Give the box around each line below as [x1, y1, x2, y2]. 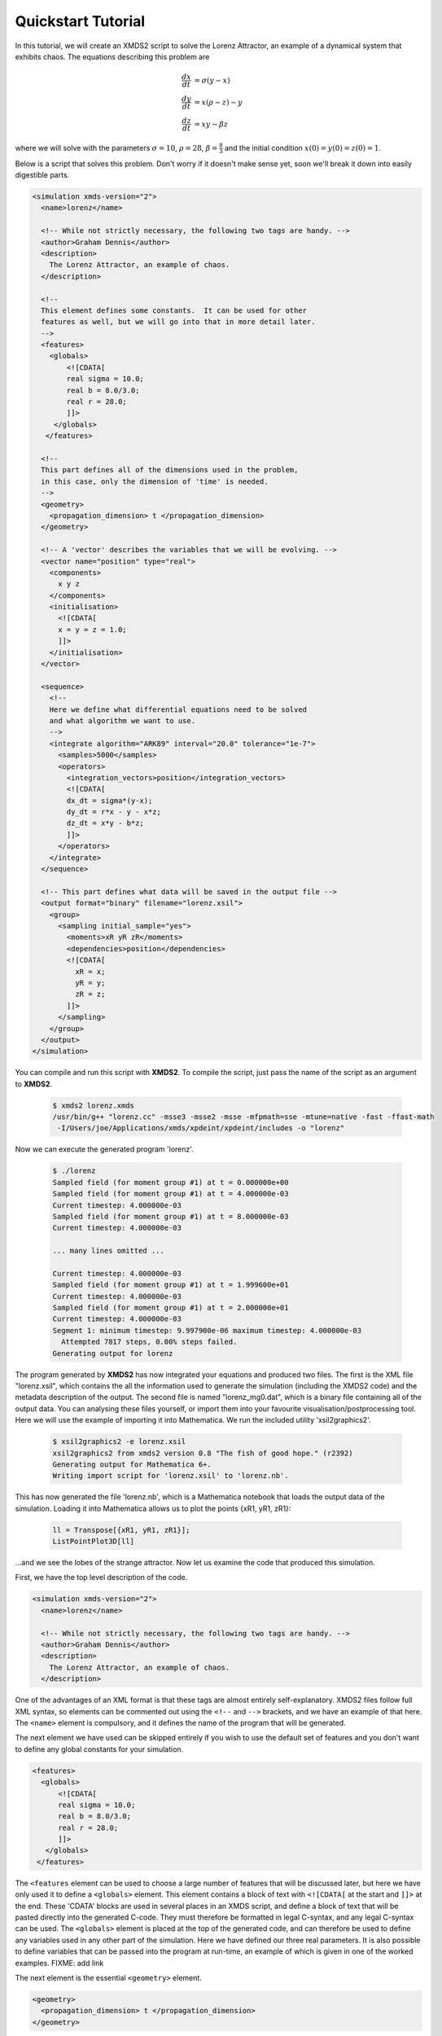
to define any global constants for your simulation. [15, 1744, 184, 1754]
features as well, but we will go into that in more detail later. [41, 318, 316, 327]
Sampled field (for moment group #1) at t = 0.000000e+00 [52, 1178, 289, 1187]
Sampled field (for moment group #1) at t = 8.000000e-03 [52, 1212, 289, 1221]
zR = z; [74, 989, 106, 999]
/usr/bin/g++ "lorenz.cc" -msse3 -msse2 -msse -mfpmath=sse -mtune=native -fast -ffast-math [52, 1112, 435, 1121]
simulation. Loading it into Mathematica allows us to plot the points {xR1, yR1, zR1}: [15, 1503, 291, 1513]
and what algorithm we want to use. [49, 716, 195, 725]
